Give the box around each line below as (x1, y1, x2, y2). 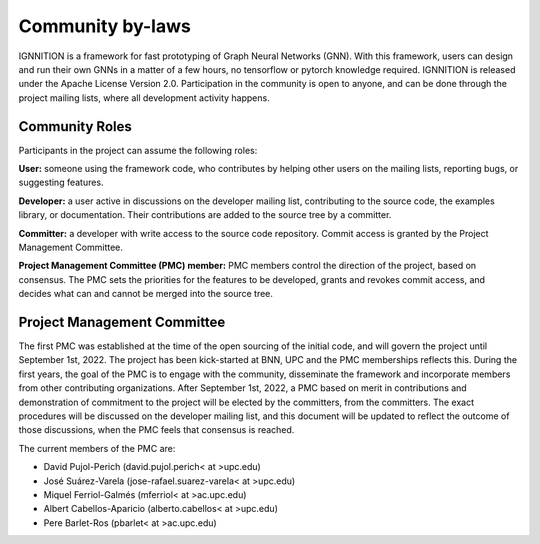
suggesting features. (18, 176, 104, 189)
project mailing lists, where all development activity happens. (18, 91, 270, 104)
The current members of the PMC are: (18, 442, 176, 454)
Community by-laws (18, 15, 192, 37)
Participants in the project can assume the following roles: (18, 144, 258, 156)
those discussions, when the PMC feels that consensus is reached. (18, 424, 295, 436)
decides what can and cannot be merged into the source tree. (18, 288, 274, 300)
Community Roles (18, 118, 132, 135)
